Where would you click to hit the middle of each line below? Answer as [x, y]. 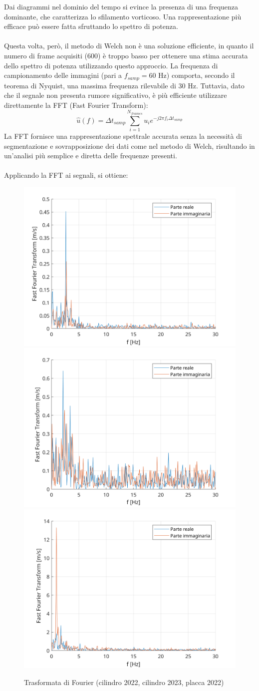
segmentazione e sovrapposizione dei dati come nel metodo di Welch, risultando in [129, 146]
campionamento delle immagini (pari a [63, 75]
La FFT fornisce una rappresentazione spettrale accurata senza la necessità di [123, 136]
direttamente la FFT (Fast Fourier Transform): [76, 105]
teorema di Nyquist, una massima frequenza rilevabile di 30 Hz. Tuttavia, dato [124, 85]
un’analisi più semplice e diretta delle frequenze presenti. [91, 156]
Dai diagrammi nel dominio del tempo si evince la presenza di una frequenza [121, 6]
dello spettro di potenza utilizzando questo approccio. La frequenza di [111, 65]
